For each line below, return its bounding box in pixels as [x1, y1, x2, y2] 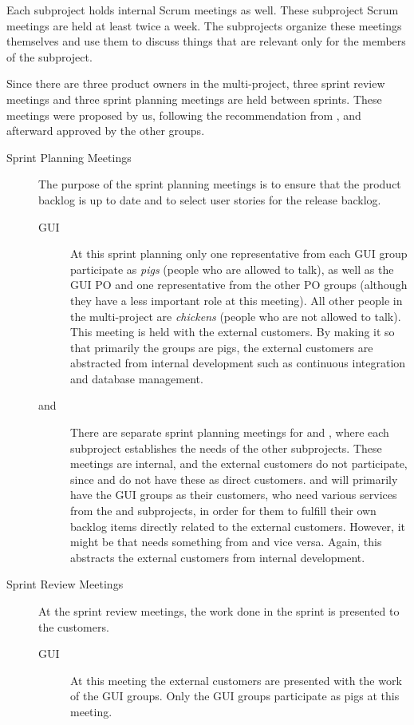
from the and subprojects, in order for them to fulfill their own [70, 502, 377, 519]
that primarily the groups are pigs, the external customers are [70, 339, 373, 355]
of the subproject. [6, 48, 93, 65]
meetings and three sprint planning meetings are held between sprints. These [6, 90, 382, 107]
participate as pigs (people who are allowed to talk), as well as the [70, 260, 394, 277]
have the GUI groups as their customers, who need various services [70, 486, 397, 503]
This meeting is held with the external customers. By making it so [70, 323, 395, 340]
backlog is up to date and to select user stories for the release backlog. [38, 191, 381, 208]
